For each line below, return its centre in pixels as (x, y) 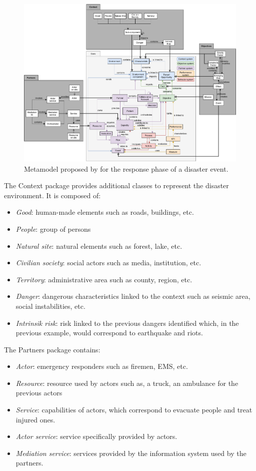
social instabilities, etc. (50, 306)
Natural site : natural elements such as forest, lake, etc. (99, 246)
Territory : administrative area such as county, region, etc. (104, 279)
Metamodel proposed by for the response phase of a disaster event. (126, 168)
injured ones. (35, 419)
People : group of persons (53, 228)
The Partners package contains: (52, 349)
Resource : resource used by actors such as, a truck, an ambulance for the (127, 383)
